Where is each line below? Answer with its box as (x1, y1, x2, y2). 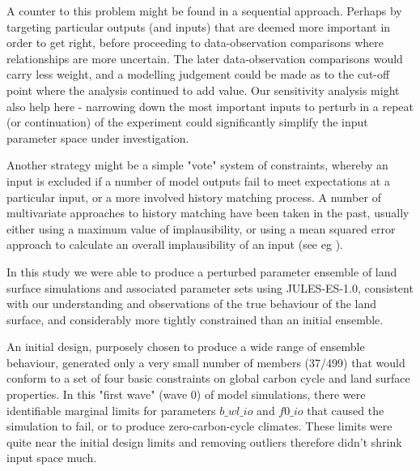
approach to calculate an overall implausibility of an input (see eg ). (6, 236, 343, 253)
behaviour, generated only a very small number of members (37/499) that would (6, 353, 405, 370)
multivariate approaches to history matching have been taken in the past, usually (6, 204, 409, 221)
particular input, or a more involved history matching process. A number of (6, 188, 381, 205)
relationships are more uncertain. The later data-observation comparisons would (6, 49, 403, 66)
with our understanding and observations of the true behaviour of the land (6, 295, 377, 312)
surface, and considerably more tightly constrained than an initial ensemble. (6, 310, 384, 328)
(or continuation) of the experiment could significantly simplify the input (6, 113, 368, 131)
